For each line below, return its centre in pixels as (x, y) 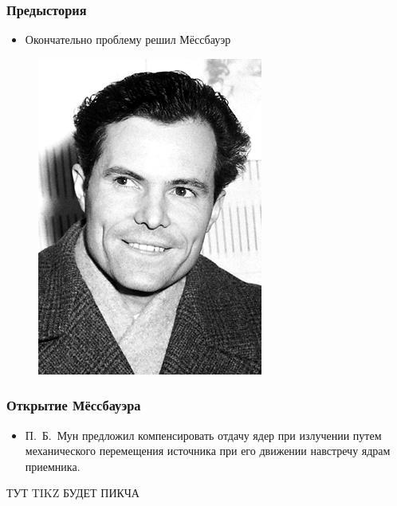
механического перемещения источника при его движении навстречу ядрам (208, 451)
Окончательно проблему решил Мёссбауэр (128, 39)
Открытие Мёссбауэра (74, 405)
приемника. (53, 466)
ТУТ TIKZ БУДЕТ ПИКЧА (73, 493)
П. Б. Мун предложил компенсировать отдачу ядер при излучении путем (203, 435)
